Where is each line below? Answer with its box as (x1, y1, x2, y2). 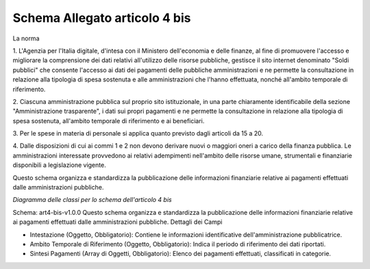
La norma (12, 34, 40, 42)
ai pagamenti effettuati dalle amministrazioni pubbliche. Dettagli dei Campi (12, 218, 223, 226)
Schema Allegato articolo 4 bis (12, 10, 191, 25)
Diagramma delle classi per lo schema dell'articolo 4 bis (12, 196, 172, 204)
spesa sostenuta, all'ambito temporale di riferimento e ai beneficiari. (12, 116, 205, 125)
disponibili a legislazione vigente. (12, 161, 106, 169)
